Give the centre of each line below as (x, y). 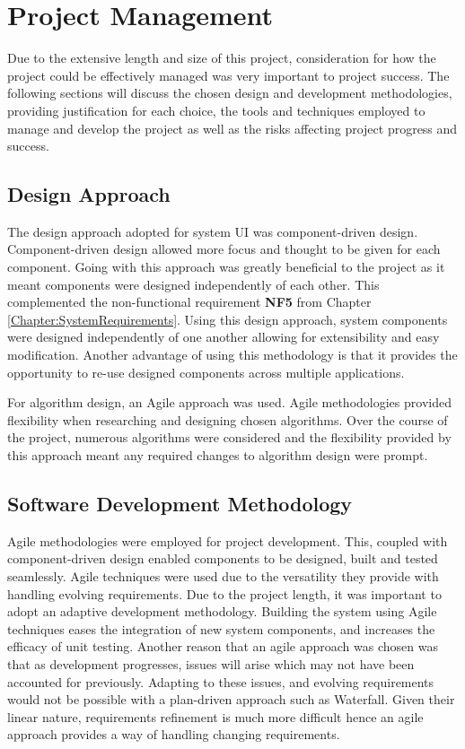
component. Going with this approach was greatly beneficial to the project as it (226, 267)
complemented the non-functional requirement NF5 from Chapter (189, 302)
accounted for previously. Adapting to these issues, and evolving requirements (221, 681)
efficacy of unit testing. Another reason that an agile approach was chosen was (223, 646)
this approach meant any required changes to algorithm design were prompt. (218, 455)
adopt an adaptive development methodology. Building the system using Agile (222, 611)
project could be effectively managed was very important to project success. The (228, 75)
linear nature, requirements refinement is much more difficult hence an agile (215, 716)
